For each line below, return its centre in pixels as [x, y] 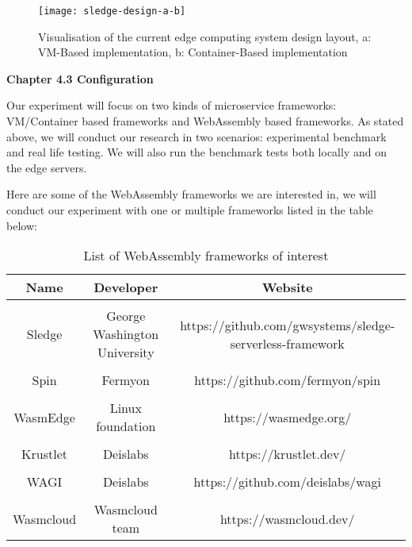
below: [22, 225]
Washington [126, 334]
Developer [126, 287]
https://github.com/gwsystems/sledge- [288, 325]
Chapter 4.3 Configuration [80, 78]
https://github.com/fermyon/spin [288, 380]
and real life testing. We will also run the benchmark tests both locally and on [196, 152]
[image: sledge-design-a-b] [112, 11]
